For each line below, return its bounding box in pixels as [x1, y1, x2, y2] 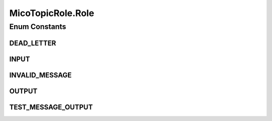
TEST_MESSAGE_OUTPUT [9, 103, 93, 111]
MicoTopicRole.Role [9, 8, 94, 19]
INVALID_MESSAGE [9, 71, 72, 79]
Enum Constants [9, 22, 66, 31]
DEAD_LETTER [9, 39, 56, 47]
